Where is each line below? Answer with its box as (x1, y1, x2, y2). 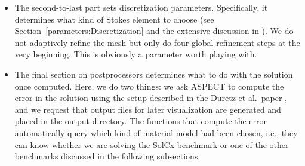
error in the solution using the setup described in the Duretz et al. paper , (14, 91, 287, 104)
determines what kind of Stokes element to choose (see (14, 13, 214, 25)
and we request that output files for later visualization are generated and (14, 103, 281, 115)
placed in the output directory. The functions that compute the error (14, 115, 267, 127)
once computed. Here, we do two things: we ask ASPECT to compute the (14, 79, 284, 92)
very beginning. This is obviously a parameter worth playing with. (14, 48, 257, 60)
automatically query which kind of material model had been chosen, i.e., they (14, 126, 298, 139)
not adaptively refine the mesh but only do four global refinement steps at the (14, 36, 300, 48)
